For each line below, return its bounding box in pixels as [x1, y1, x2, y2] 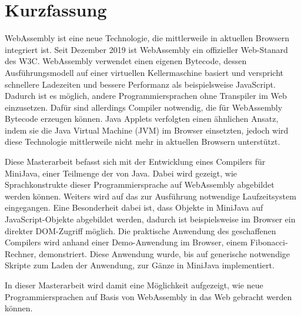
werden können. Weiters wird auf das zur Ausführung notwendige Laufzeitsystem [5, 189, 296, 202]
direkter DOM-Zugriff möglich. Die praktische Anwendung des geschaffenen [5, 224, 276, 237]
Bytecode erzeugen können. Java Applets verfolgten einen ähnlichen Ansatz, [5, 112, 279, 125]
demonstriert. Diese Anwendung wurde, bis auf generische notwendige [39, 247, 290, 260]
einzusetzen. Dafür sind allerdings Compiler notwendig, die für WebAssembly [5, 101, 283, 113]
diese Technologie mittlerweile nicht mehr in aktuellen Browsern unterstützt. [5, 135, 280, 148]
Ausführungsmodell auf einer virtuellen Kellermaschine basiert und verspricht [5, 66, 283, 78]
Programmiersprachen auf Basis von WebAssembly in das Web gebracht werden [5, 290, 292, 302]
